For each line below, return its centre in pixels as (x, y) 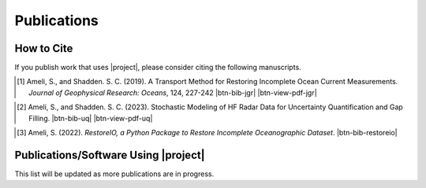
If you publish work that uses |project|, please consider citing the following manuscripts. (158, 68)
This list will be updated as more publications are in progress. (114, 174)
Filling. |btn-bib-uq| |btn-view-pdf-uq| (91, 118)
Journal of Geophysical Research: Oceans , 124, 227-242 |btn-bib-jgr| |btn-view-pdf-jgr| (173, 92)
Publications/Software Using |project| (110, 155)
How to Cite (44, 48)
